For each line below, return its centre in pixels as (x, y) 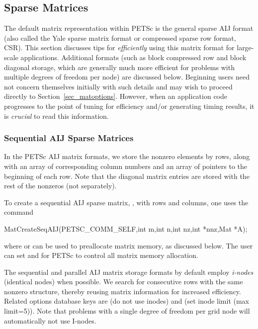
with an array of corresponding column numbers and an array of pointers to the (126, 166)
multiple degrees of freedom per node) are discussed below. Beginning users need (127, 77)
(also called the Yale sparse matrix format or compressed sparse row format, (120, 38)
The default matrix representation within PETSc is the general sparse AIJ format (129, 28)
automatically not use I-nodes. (50, 320)
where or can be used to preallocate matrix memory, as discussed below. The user (129, 245)
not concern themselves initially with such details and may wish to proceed (118, 86)
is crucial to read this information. (56, 116)
